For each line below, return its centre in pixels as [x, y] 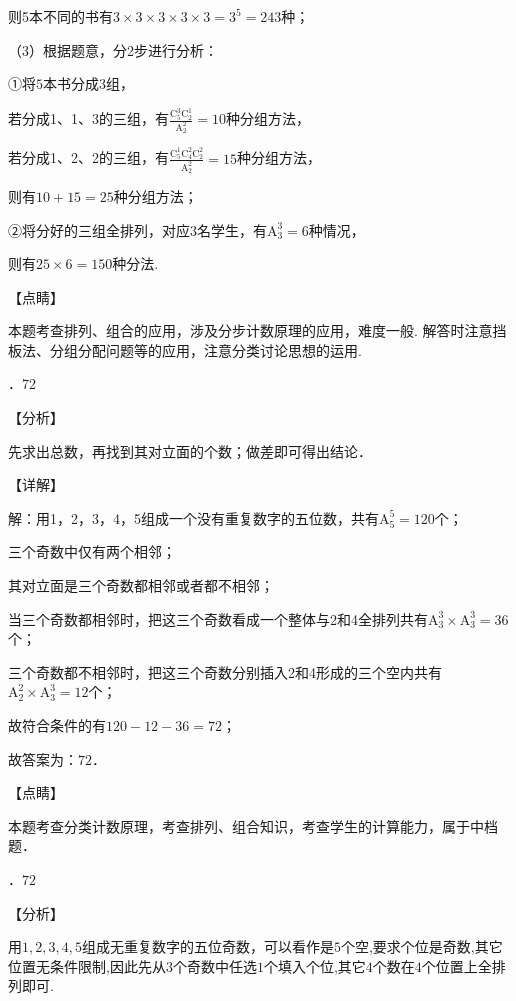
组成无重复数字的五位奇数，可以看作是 [207, 946]
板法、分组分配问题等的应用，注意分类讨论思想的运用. [185, 349]
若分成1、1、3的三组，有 [88, 118]
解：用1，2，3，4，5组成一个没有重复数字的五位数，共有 [193, 517]
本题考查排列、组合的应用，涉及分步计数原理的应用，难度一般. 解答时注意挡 [257, 330]
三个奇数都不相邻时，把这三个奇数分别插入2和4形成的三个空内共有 [225, 671]
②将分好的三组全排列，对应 [99, 229]
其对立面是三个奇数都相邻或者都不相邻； [141, 585]
